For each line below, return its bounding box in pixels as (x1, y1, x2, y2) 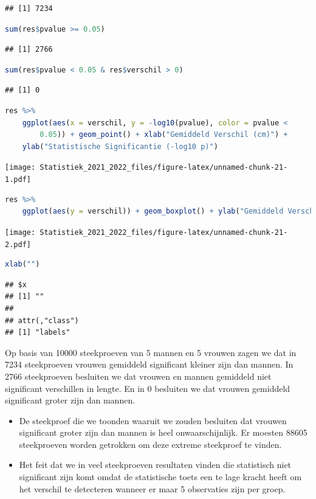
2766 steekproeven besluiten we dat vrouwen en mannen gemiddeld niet (5, 369, 272, 382)
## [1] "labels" (5, 328, 70, 337)
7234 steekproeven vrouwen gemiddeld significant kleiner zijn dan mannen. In (5, 358, 294, 371)
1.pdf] (5, 175, 31, 184)
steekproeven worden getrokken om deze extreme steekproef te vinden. (19, 438, 282, 450)
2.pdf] (5, 240, 31, 249)
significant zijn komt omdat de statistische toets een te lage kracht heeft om (19, 470, 302, 483)
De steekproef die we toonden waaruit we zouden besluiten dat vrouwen (19, 414, 287, 427)
